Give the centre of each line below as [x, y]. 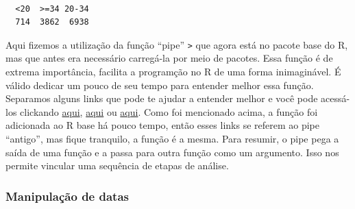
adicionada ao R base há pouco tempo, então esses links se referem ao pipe [163, 125]
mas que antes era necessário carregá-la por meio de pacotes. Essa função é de [169, 58]
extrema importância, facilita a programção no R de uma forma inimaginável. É [173, 72]
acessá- [335, 98]
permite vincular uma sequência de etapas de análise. [117, 165]
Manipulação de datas [67, 196]
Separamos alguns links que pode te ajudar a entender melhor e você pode [162, 98]
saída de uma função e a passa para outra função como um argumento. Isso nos [172, 152]
